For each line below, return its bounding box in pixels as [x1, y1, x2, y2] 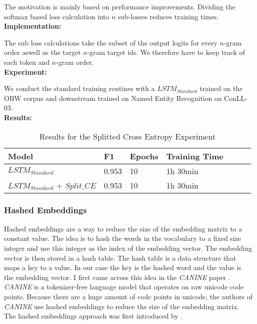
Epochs [129, 150, 159, 162]
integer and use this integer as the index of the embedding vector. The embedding [4, 242, 252, 253]
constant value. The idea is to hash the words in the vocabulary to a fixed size [4, 233, 241, 243]
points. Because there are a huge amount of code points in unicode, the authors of [4, 291, 253, 301]
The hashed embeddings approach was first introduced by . [4, 311, 183, 321]
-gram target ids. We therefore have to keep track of [87, 47, 245, 57]
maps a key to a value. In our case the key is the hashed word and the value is [4, 262, 242, 273]
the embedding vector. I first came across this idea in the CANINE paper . [4, 272, 230, 282]
